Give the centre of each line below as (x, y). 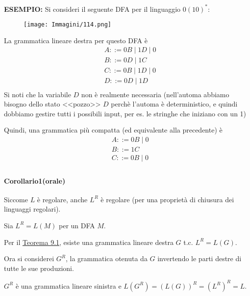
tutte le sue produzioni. (39, 268)
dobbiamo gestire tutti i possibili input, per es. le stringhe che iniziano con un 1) (125, 113)
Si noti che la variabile (37, 94)
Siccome (16, 199)
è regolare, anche (62, 199)
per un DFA (77, 225)
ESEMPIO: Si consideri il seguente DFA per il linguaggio (92, 9)
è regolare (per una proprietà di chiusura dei (167, 199)
